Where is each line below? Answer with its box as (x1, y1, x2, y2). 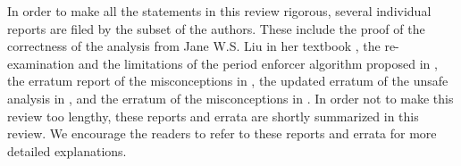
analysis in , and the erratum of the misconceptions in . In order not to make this (7, 88, 454, 107)
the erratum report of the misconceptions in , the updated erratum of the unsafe (7, 71, 448, 90)
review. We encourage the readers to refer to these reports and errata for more (7, 124, 437, 143)
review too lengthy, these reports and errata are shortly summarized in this (7, 106, 419, 125)
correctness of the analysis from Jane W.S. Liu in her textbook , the (7, 37, 381, 55)
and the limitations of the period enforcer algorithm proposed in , (78, 54, 438, 72)
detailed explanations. (7, 141, 127, 160)
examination (7, 54, 75, 72)
